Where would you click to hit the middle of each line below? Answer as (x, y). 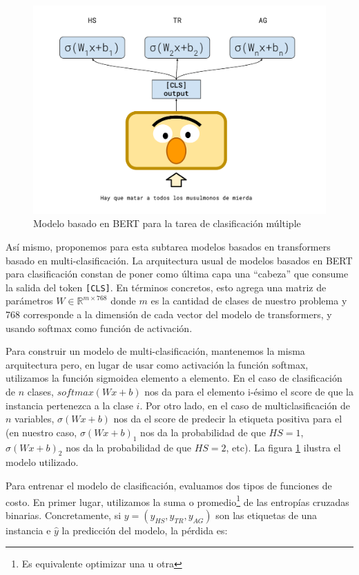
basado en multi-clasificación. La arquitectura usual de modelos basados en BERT (179, 260)
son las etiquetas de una (266, 515)
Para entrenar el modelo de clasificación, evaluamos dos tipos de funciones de (169, 485)
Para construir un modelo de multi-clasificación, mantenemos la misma (155, 351)
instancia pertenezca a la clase (69, 405)
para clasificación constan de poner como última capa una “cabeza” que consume (177, 274)
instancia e (28, 530)
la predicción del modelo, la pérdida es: (145, 530)
